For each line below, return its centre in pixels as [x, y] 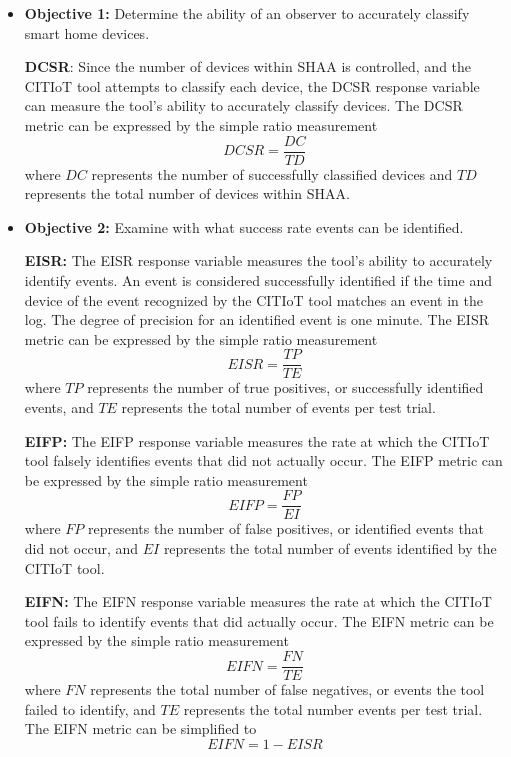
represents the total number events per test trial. [333, 708]
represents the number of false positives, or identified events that [286, 528]
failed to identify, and [90, 708]
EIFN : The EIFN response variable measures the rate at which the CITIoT [258, 601]
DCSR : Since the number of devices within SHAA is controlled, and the [248, 66]
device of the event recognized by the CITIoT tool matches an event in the [253, 299]
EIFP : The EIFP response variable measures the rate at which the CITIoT [257, 440]
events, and [59, 407]
